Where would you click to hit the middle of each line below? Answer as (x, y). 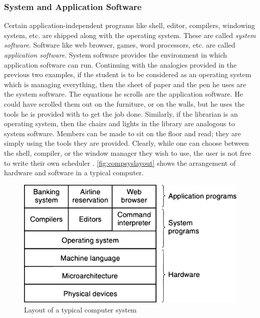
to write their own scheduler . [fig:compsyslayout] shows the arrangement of (120, 163)
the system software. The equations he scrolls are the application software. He (124, 94)
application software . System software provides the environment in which (116, 55)
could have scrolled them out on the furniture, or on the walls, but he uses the (124, 103)
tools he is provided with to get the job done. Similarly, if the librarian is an (121, 113)
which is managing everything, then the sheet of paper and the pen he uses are (125, 84)
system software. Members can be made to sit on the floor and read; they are (122, 133)
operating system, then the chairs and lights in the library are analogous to (119, 123)
